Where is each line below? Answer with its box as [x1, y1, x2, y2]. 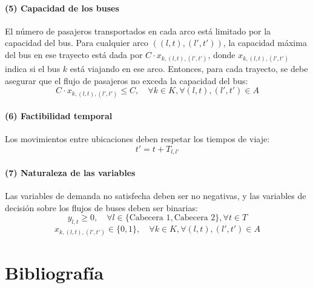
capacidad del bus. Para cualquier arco [5, 36, 148, 49]
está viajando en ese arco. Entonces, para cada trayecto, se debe [70, 62, 308, 75]
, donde [208, 48, 236, 61]
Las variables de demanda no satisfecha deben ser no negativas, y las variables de [5, 189, 306, 202]
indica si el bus [5, 62, 61, 75]
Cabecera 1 [129, 214, 171, 223]
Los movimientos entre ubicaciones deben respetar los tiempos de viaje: [5, 133, 270, 145]
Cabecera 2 [174, 214, 216, 223]
